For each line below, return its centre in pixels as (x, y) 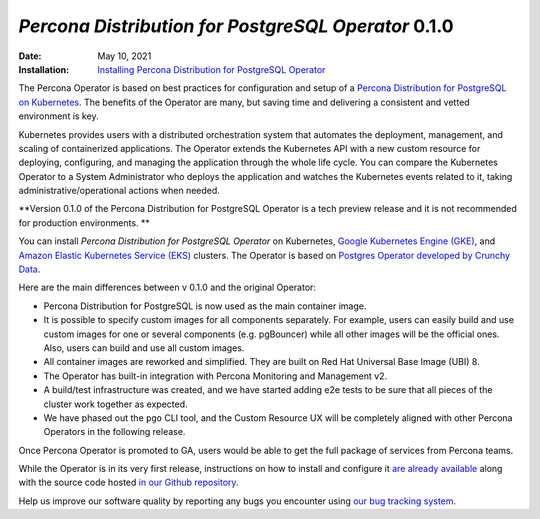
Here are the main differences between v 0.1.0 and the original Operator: (167, 287)
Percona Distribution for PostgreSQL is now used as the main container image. (205, 306)
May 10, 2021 (124, 56)
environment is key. (58, 116)
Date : (30, 56)
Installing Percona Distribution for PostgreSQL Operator (211, 69)
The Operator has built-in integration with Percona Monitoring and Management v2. (215, 376)
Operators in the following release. (114, 432)
